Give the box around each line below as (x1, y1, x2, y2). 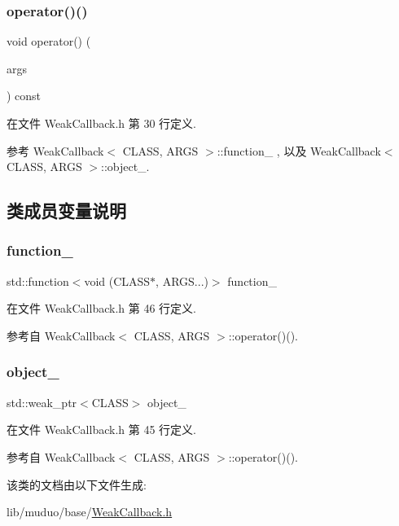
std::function (7, 272, 69, 289)
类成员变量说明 (7, 198, 126, 223)
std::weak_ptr (7, 393, 77, 410)
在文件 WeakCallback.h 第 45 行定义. (7, 421, 196, 438)
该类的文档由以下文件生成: (7, 476, 147, 493)
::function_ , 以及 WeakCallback (217, 142, 381, 159)
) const (7, 87, 42, 104)
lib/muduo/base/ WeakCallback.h (7, 503, 173, 520)
